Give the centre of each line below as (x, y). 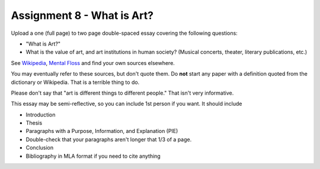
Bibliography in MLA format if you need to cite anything (93, 156)
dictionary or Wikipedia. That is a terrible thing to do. (75, 82)
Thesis (34, 123)
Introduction (41, 115)
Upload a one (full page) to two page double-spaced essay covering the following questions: (124, 33)
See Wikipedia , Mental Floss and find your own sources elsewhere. (93, 63)
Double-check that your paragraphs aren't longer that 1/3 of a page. (109, 139)
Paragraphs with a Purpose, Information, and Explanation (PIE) (102, 131)
